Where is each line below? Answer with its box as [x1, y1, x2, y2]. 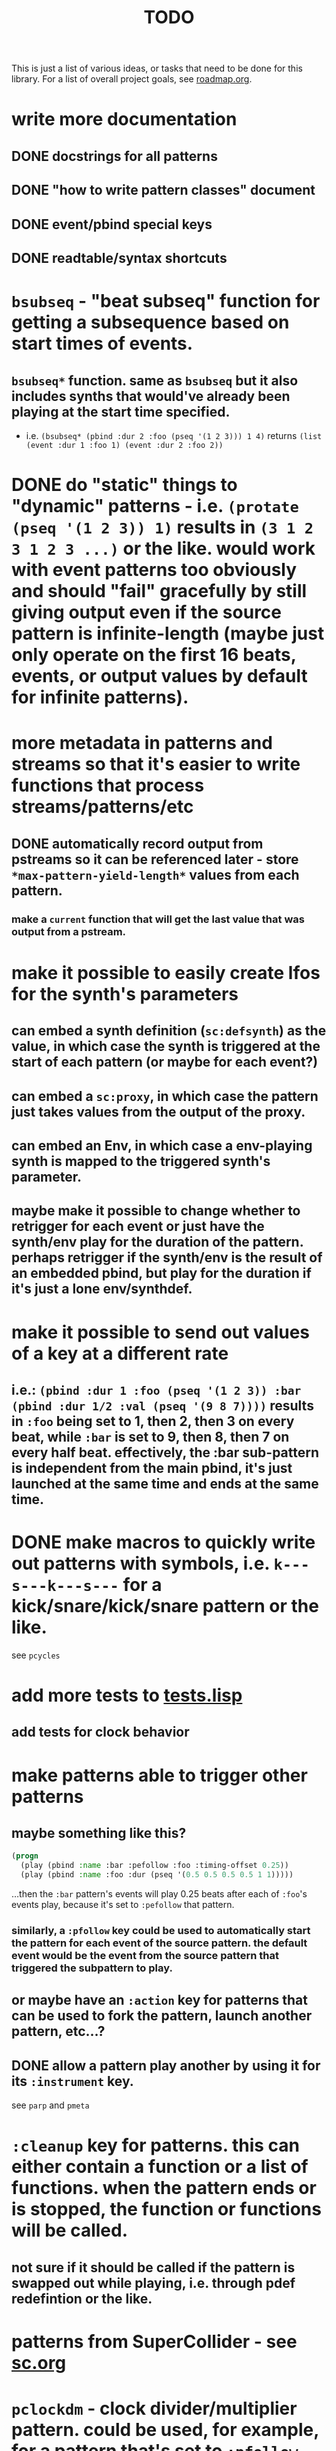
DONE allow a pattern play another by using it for [11, 2057, 321, 2074]
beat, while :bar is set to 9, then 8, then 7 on [11, 1428, 290, 1445]
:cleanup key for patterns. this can [11, 2134, 301, 2157]
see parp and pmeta [11, 2099, 90, 2111]
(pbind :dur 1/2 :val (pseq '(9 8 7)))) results [11, 1397, 314, 1414]
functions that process [11, 774, 205, 797]
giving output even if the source [11, 601, 283, 624]
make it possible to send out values [11, 1321, 311, 1343]
